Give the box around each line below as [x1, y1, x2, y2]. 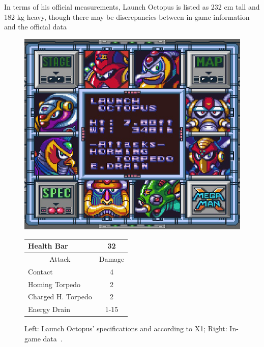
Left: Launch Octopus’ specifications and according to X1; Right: [24, 323, 227, 334]
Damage [99, 253, 125, 264]
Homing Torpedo [28, 279, 81, 289]
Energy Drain [28, 304, 70, 315]
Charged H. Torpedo [28, 291, 92, 302]
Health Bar [28, 240, 68, 251]
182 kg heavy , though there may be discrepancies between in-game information [4, 11, 250, 22]
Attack [49, 253, 71, 264]
